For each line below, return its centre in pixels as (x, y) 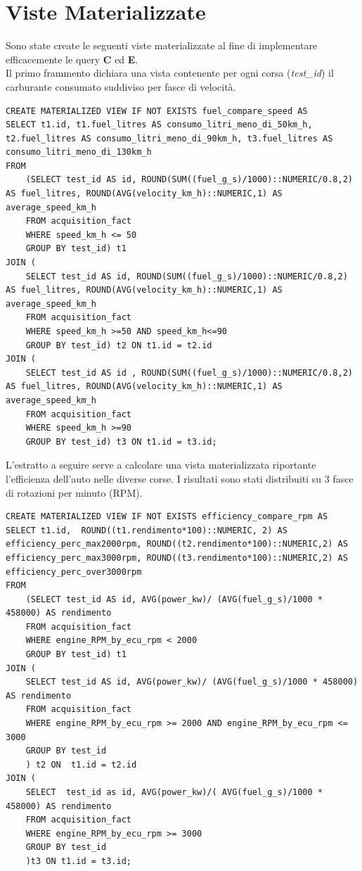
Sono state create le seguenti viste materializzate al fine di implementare (162, 45)
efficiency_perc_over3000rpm (74, 572)
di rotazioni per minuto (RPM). (74, 492)
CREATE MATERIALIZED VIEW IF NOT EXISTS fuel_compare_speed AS (157, 111)
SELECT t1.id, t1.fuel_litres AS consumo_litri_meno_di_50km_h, (159, 125)
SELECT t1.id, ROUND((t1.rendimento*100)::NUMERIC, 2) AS (147, 530)
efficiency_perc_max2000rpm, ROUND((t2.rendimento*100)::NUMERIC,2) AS (177, 544)
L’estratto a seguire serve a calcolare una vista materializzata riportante (161, 465)
